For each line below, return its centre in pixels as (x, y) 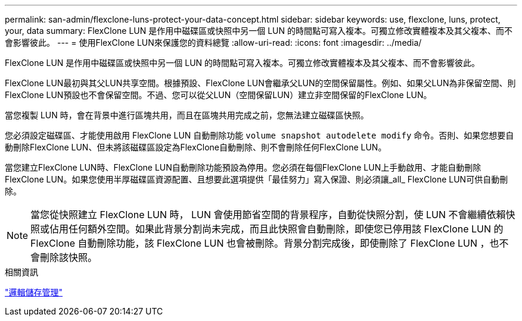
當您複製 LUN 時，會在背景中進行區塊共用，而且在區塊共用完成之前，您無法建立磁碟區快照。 (187, 115)
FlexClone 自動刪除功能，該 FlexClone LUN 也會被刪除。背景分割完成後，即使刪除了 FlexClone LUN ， (260, 243)
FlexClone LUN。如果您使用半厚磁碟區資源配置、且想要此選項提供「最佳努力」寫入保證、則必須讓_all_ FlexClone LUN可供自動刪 (257, 179)
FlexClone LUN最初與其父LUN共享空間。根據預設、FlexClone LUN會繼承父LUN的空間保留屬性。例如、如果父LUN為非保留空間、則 (260, 83)
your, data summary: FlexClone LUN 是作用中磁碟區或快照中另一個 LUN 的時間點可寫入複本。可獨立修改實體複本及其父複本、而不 (259, 31)
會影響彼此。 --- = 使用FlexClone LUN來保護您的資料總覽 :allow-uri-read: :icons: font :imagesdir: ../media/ (213, 43)
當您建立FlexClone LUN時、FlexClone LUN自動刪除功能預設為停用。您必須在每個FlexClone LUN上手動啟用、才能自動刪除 (243, 167)
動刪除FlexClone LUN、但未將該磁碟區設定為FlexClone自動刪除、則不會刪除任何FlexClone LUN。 (196, 147)
